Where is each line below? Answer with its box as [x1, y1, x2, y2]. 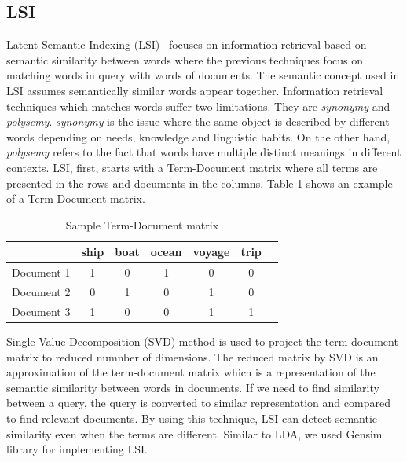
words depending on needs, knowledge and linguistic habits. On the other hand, [6, 128, 390, 145]
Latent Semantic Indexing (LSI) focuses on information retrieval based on [6, 36, 367, 53]
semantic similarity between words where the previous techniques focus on [6, 51, 364, 68]
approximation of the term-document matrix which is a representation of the [6, 364, 376, 380]
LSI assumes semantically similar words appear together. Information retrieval [6, 82, 383, 98]
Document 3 [12, 302, 71, 319]
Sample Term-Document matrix [65, 216, 219, 233]
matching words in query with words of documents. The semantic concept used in [6, 67, 400, 83]
